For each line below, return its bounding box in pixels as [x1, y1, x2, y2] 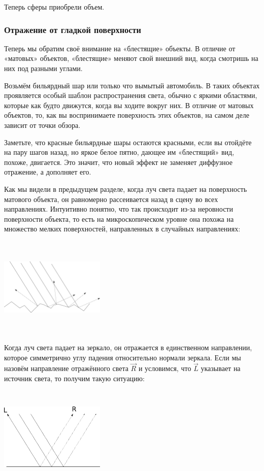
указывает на [201, 363, 241, 374]
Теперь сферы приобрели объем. [4, 2, 105, 12]
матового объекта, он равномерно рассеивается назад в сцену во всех [4, 193, 218, 204]
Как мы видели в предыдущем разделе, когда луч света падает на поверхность [4, 183, 247, 194]
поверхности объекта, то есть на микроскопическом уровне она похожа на [4, 213, 234, 224]
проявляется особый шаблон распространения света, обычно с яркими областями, [4, 90, 257, 100]
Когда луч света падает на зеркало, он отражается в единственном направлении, [4, 342, 252, 352]
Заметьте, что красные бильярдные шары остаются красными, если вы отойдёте [4, 137, 252, 147]
